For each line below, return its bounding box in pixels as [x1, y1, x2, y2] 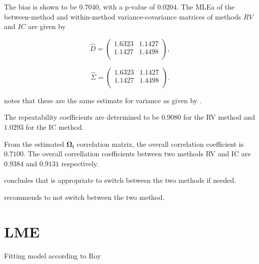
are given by [28, 21, 66, 32]
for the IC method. [26, 121, 84, 132]
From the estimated [4, 138, 65, 149]
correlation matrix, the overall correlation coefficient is [76, 138, 244, 149]
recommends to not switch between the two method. [4, 191, 165, 202]
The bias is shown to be [4, 2, 77, 12]
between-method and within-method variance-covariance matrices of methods [4, 11, 241, 22]
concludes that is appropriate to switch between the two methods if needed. [4, 175, 236, 185]
